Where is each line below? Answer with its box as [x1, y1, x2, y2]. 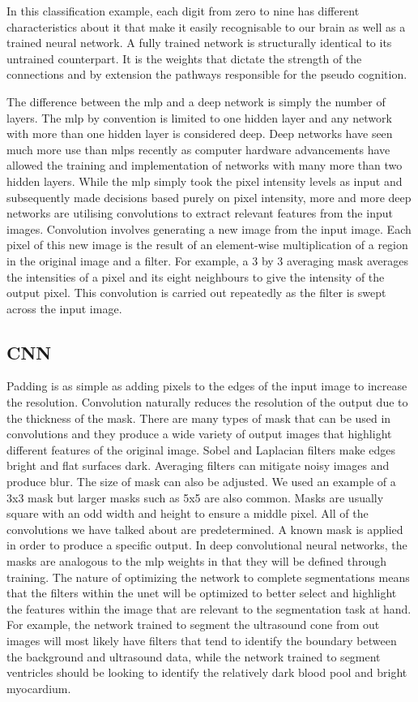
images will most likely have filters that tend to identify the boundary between [6, 631, 397, 648]
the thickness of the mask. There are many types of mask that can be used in [6, 409, 391, 426]
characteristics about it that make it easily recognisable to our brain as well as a [6, 18, 406, 35]
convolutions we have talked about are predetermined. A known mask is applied [6, 520, 403, 537]
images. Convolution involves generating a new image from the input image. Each [6, 220, 412, 237]
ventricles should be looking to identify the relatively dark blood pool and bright [6, 664, 407, 681]
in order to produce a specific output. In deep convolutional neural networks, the [6, 536, 407, 553]
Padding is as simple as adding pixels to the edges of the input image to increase [6, 377, 407, 394]
